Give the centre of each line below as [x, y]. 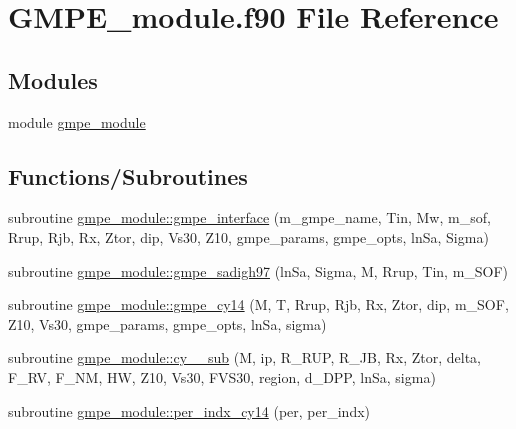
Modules [53, 79]
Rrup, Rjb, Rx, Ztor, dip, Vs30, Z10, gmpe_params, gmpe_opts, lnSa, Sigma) [248, 236]
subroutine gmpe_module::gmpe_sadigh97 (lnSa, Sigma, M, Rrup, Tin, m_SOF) [258, 270]
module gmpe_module [77, 121]
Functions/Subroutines [128, 175]
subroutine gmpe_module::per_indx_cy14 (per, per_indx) [189, 410]
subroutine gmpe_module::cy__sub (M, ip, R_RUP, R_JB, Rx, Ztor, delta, [244, 357]
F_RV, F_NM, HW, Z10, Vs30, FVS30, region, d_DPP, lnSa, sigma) [222, 376]
